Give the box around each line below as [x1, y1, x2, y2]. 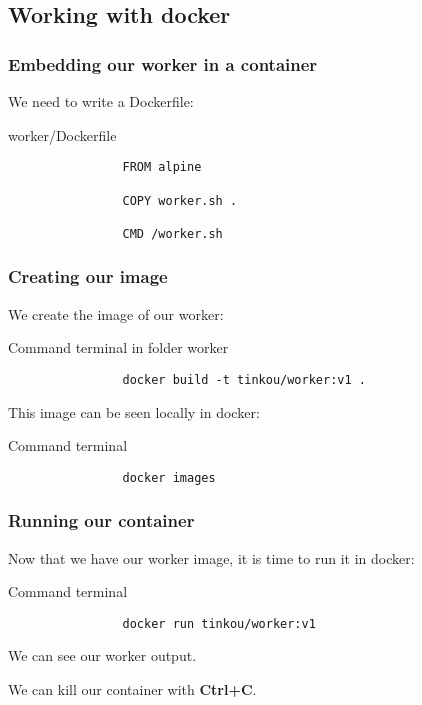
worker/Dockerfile [8, 124, 117, 145]
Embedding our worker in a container [8, 51, 318, 76]
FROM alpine [122, 160, 202, 175]
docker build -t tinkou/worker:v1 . [122, 372, 366, 387]
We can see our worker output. [8, 645, 197, 666]
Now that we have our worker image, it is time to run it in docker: [8, 547, 415, 568]
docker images [122, 470, 216, 485]
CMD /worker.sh [122, 226, 223, 241]
